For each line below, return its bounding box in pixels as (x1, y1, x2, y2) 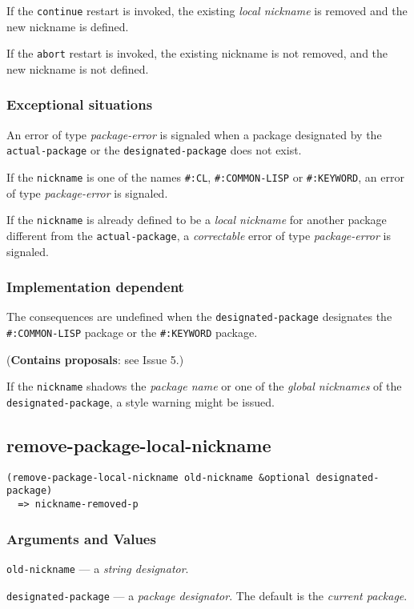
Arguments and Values (6, 528, 156, 548)
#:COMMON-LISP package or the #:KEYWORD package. (6, 324, 258, 340)
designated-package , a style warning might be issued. (6, 393, 275, 410)
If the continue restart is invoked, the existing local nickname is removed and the (6, 2, 408, 18)
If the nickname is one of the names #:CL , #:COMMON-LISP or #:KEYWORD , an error (6, 168, 404, 185)
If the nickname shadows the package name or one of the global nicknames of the (6, 378, 402, 395)
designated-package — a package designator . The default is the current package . (6, 587, 408, 603)
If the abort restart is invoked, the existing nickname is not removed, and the (6, 45, 388, 62)
